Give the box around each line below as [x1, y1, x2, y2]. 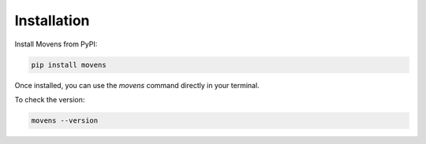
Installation [14, 12, 90, 29]
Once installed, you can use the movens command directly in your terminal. [14, 80, 260, 90]
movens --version [31, 116, 99, 125]
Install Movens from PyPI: [14, 39, 98, 49]
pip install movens [31, 60, 106, 69]
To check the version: [14, 94, 85, 104]
